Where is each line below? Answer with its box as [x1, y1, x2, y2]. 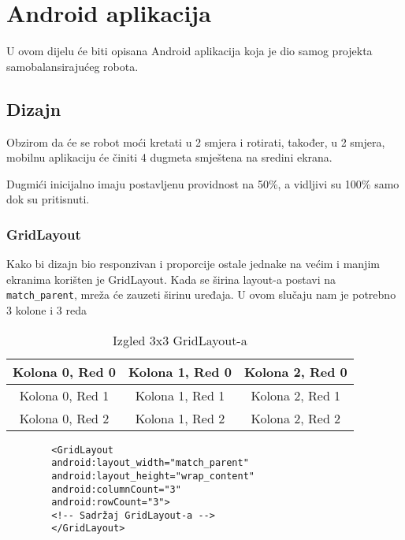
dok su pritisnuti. [6, 191, 90, 207]
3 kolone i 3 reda [6, 301, 87, 318]
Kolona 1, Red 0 [128, 362, 232, 381]
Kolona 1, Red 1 [135, 385, 225, 404]
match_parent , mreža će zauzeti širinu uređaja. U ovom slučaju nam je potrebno [6, 286, 396, 303]
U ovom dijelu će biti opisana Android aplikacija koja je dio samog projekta [6, 43, 373, 59]
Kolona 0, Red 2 [19, 408, 110, 427]
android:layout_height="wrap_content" [51, 470, 255, 482]
